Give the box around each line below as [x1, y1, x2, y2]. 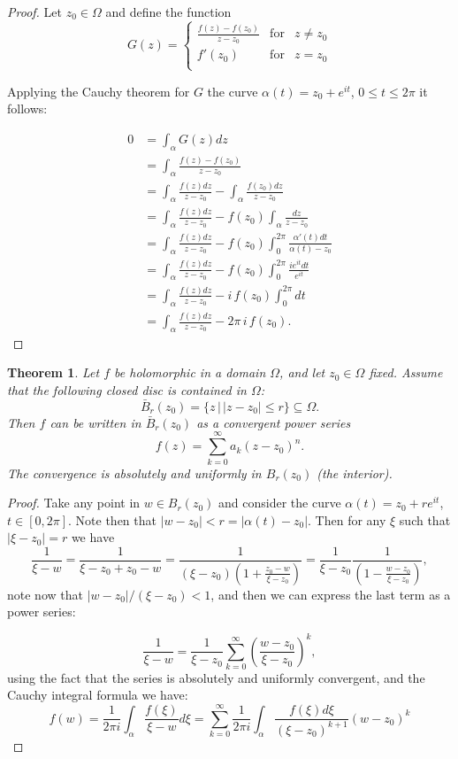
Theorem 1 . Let [7, 363, 100, 382]
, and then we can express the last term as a [210, 585, 451, 603]
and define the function [105, 3, 232, 20]
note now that [7, 585, 83, 603]
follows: [7, 99, 48, 118]
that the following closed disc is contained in [7, 381, 247, 399]
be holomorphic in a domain [114, 363, 266, 382]
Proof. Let [7, 3, 62, 20]
